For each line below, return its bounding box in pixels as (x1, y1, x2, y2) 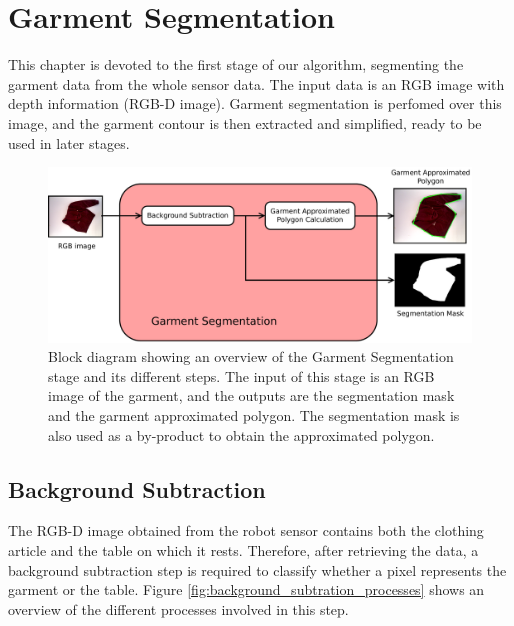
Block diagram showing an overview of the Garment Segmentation (48, 346, 454, 367)
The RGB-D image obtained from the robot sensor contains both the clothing (8, 520, 484, 541)
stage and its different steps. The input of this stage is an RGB (48, 365, 435, 386)
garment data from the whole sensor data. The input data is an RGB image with (8, 73, 505, 94)
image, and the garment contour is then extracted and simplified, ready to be (8, 112, 482, 133)
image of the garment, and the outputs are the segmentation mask (48, 385, 455, 406)
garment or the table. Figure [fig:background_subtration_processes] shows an (8, 579, 485, 600)
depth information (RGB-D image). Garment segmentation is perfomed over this (8, 93, 502, 114)
